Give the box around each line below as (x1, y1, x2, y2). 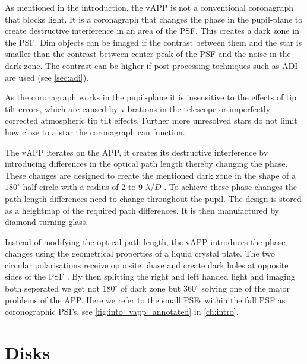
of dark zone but (121, 282, 181, 295)
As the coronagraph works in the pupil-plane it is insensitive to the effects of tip (5, 91, 296, 103)
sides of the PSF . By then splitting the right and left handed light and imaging (5, 270, 295, 283)
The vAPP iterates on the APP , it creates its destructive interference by (5, 145, 268, 158)
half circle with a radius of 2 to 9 (23, 181, 143, 193)
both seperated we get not (5, 282, 100, 295)
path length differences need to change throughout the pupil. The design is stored (5, 192, 302, 204)
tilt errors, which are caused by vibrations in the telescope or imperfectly (5, 102, 271, 115)
